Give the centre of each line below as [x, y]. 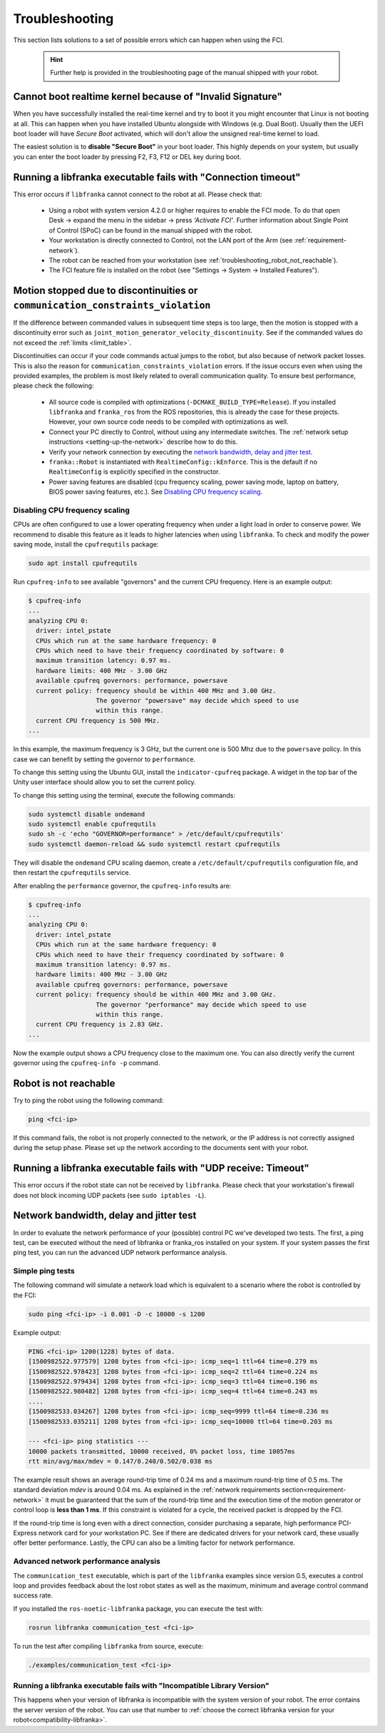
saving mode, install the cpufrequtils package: [86, 544]
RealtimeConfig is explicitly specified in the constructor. [134, 472]
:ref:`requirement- [320, 240]
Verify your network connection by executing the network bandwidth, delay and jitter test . [181, 452]
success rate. [33, 1595]
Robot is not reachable [64, 1083]
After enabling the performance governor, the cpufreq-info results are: [122, 885]
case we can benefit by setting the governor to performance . [104, 759]
